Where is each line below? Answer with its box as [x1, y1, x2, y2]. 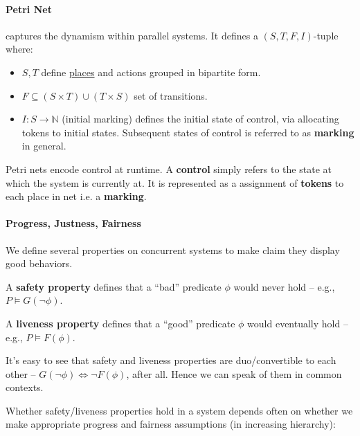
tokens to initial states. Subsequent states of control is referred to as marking [21, 125, 354, 139]
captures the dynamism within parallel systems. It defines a [6, 28, 258, 42]
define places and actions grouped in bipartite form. [41, 64, 261, 79]
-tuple [313, 28, 339, 42]
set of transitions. [134, 88, 208, 102]
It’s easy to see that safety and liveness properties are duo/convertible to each [6, 353, 336, 367]
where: [6, 42, 33, 56]
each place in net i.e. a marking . [6, 189, 147, 203]
